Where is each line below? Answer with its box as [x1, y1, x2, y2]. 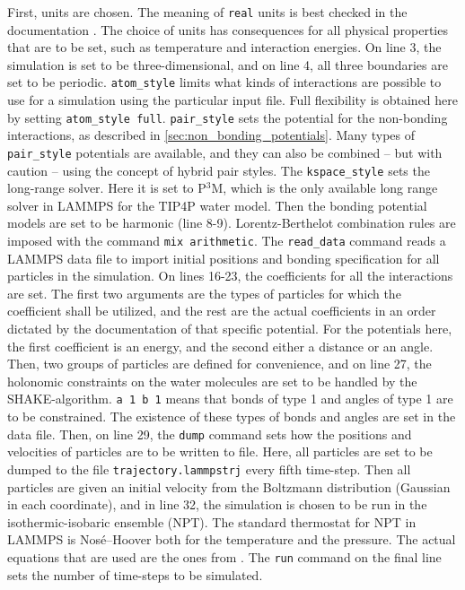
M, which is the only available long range [211, 178, 438, 197]
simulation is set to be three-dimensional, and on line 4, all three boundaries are [7, 55, 448, 74]
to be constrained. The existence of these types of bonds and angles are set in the [7, 407, 456, 426]
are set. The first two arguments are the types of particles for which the [7, 283, 401, 302]
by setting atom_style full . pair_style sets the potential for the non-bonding [7, 108, 448, 126]
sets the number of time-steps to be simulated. [7, 565, 263, 584]
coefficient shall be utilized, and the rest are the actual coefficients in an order [7, 301, 436, 320]
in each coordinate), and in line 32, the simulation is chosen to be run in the [7, 495, 427, 514]
